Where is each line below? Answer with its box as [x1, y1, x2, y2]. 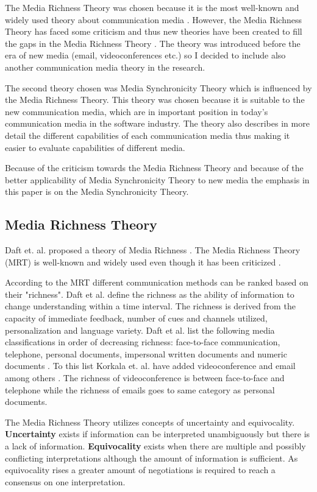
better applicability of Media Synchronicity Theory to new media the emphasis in [5, 173, 310, 186]
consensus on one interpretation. [5, 475, 126, 488]
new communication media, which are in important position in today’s [5, 105, 268, 118]
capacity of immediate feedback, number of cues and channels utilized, [5, 312, 268, 325]
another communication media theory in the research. [5, 60, 205, 73]
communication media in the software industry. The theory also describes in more [5, 117, 310, 130]
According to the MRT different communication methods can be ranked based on [5, 276, 308, 289]
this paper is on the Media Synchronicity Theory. [5, 185, 189, 198]
